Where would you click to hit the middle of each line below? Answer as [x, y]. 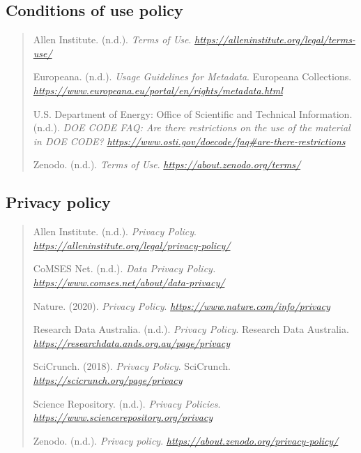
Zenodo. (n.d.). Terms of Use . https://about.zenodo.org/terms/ [167, 164]
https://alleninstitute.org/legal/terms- [275, 39]
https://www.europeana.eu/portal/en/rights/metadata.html [158, 90]
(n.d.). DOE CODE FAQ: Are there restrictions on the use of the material [192, 127]
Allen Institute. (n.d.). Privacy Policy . [115, 231]
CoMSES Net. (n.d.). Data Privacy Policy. [124, 268]
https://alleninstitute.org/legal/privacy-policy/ [132, 245]
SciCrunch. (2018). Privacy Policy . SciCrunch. [132, 366]
